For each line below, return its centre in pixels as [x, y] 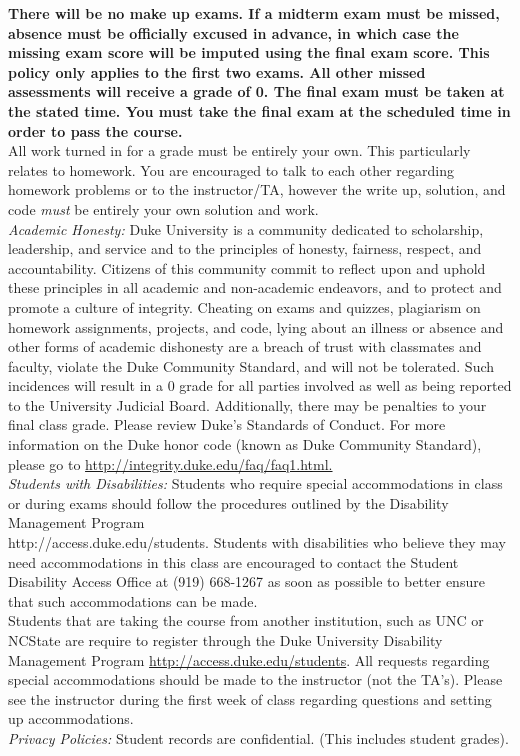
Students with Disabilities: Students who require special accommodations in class [255, 483]
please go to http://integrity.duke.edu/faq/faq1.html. [170, 463]
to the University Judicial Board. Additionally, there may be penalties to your [247, 404]
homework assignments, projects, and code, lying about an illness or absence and [256, 326]
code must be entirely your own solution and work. [163, 208]
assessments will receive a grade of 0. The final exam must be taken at [256, 91]
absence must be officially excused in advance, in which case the [233, 32]
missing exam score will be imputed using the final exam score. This [249, 52]
